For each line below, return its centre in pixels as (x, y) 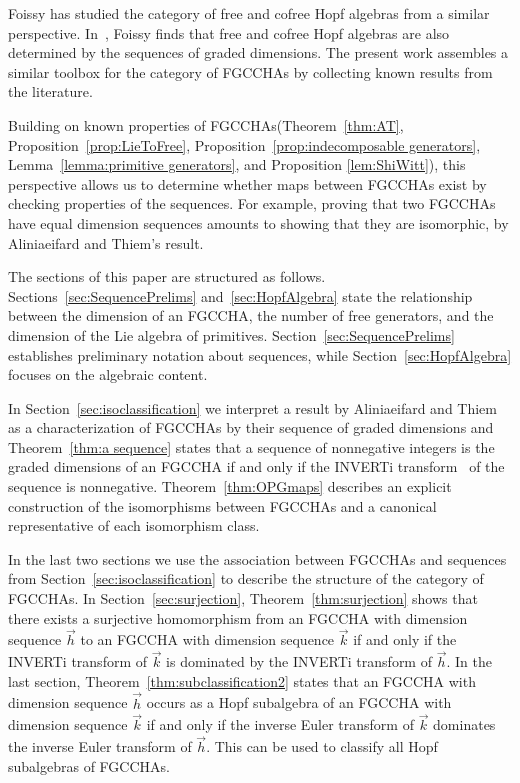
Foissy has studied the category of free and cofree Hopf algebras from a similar (249, 13)
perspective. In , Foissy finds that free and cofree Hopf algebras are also (229, 32)
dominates (464, 724)
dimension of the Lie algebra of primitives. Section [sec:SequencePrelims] (231, 334)
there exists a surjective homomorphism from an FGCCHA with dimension (238, 617)
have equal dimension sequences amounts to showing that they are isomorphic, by (258, 222)
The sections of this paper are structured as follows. (167, 276)
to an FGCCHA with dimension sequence (207, 639)
